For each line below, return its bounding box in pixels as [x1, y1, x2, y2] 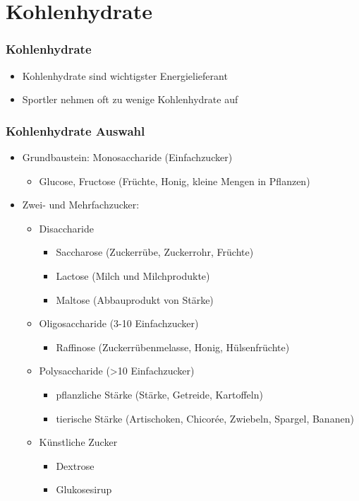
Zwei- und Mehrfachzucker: [22, 197, 140, 212]
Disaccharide [39, 220, 94, 235]
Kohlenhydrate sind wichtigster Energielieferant [22, 68, 228, 83]
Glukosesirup [56, 482, 112, 497]
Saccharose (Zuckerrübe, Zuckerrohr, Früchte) [56, 244, 254, 259]
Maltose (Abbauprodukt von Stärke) [56, 292, 214, 307]
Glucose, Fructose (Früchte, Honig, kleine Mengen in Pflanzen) [39, 173, 310, 188]
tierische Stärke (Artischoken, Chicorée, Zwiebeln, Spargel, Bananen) [56, 411, 354, 425]
